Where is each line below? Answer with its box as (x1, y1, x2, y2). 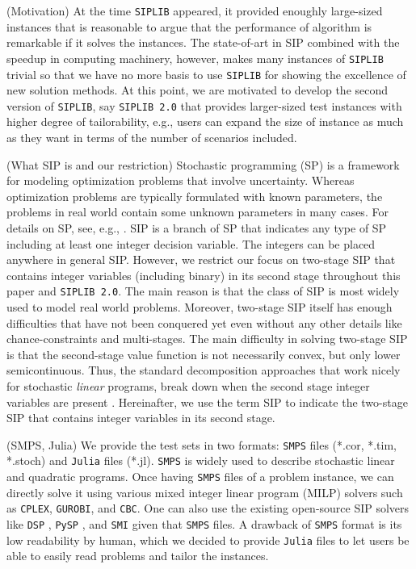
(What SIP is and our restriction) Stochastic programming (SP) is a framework (6, 156, 400, 173)
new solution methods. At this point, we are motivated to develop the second (6, 82, 389, 98)
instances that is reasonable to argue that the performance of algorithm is (6, 18, 372, 35)
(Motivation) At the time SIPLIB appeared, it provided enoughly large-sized (6, 2, 383, 19)
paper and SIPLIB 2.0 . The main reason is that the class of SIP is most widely (6, 282, 400, 299)
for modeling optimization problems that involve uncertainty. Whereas (6, 172, 355, 189)
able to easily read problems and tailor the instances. (6, 547, 269, 564)
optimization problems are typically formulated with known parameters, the (6, 187, 383, 204)
